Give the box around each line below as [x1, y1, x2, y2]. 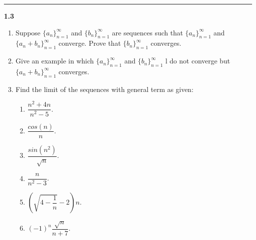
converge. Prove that [59, 38, 121, 48]
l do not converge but [165, 56, 230, 66]
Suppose [15, 27, 41, 37]
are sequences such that [112, 27, 183, 37]
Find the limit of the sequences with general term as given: [15, 84, 193, 94]
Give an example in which [15, 56, 94, 66]
